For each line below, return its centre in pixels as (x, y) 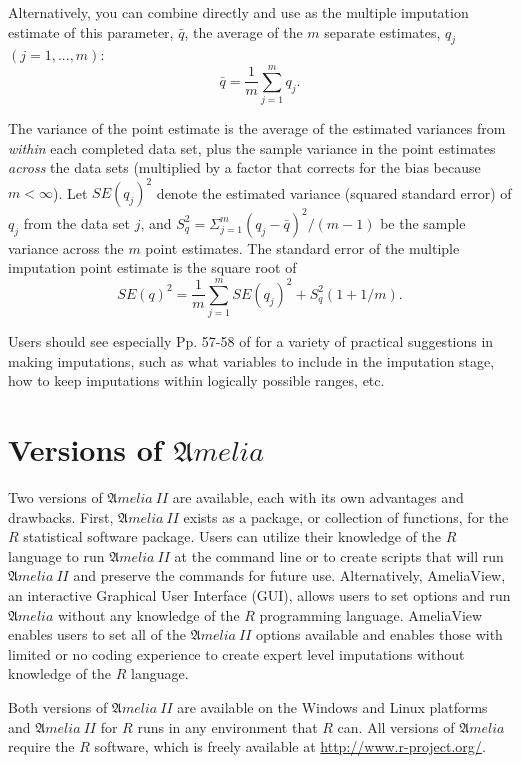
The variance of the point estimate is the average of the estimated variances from (257, 128)
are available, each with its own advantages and (318, 497)
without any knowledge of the (148, 614)
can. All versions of (396, 726)
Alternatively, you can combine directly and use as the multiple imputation (238, 12)
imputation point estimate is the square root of (152, 267)
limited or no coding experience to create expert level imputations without (236, 653)
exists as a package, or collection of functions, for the (346, 516)
